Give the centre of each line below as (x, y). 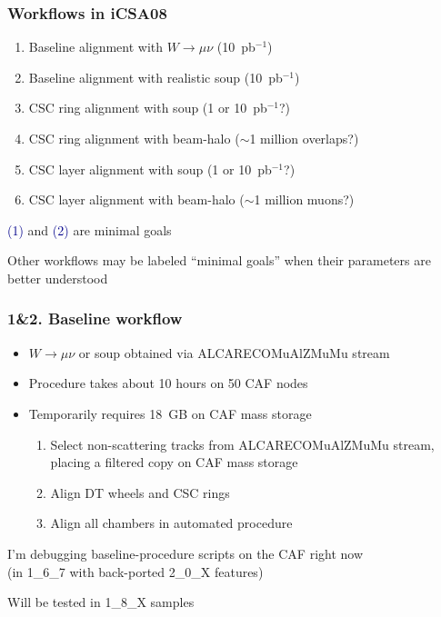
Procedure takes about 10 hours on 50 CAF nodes (168, 383)
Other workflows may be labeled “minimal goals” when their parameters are (219, 260)
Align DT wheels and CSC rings (140, 492)
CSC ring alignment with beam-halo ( (134, 138)
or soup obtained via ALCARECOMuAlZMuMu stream (234, 352)
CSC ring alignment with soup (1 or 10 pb (148, 108)
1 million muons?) (304, 199)
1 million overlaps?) (304, 138)
